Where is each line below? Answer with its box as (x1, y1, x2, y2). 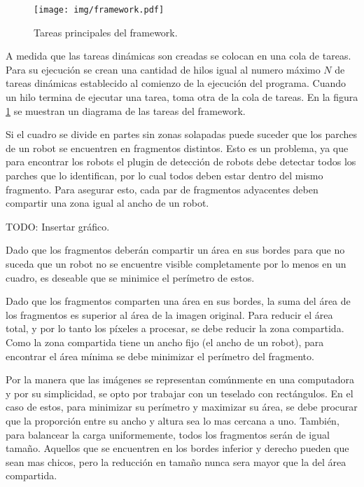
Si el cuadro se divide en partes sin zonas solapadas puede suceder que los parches (6, 127, 358, 142)
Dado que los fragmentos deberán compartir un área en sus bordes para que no (6, 242, 345, 257)
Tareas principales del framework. (34, 25, 178, 39)
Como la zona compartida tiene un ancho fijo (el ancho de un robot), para (6, 334, 324, 349)
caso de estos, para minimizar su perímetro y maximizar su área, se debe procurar (6, 399, 358, 414)
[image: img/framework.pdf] (34, 5, 164, 15)
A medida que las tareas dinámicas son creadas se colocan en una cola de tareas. (6, 48, 351, 63)
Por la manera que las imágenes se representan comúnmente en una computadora (6, 372, 355, 387)
